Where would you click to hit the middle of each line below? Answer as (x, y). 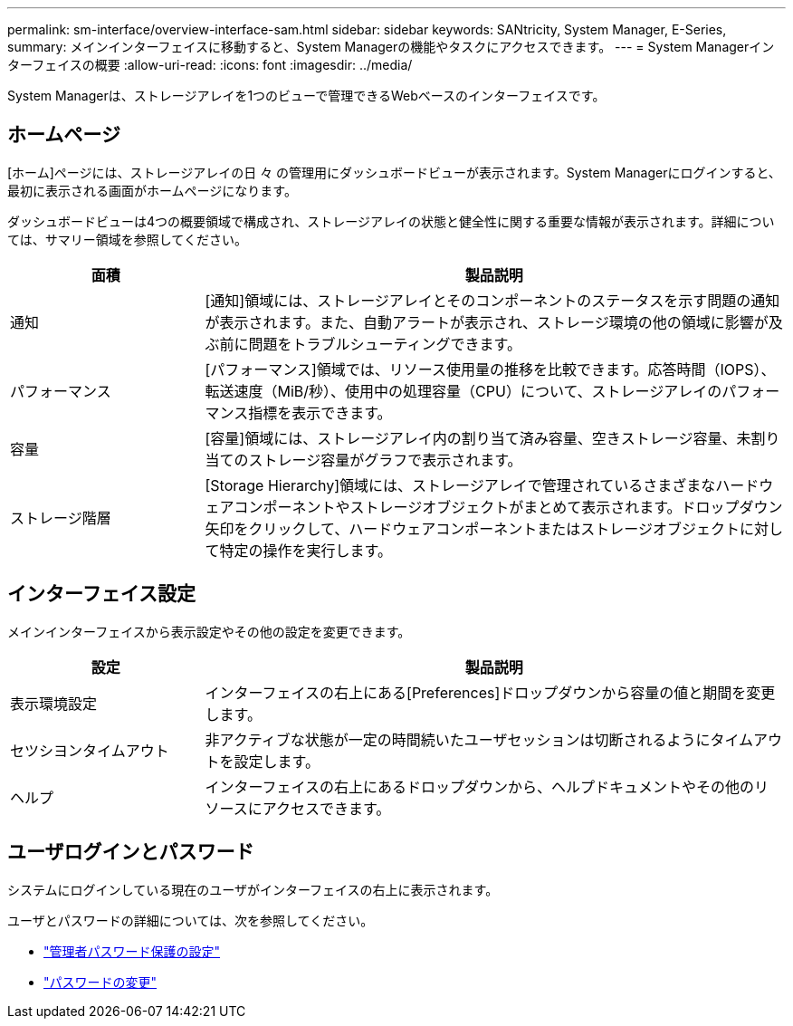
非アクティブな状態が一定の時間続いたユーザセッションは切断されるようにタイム (479, 739)
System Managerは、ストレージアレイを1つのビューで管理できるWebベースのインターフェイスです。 (306, 96)
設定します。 (277, 761)
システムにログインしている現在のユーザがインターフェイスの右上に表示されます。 (253, 889)
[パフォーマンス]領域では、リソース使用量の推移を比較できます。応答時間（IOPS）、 (490, 369)
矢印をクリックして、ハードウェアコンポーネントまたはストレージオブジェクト (472, 528)
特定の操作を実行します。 (306, 550)
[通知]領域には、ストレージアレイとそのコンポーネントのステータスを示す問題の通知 (492, 300)
